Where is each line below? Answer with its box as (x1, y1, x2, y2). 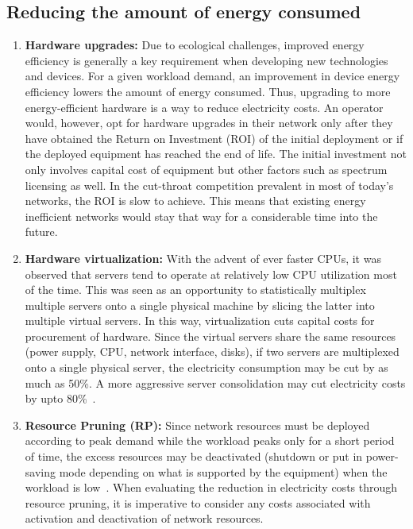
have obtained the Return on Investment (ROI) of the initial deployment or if (25, 129, 403, 146)
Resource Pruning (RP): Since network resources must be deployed (25, 416, 370, 433)
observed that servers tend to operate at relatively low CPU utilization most (25, 265, 397, 282)
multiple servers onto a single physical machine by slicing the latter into (25, 296, 375, 313)
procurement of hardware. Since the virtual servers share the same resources (25, 327, 396, 344)
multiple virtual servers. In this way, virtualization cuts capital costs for (25, 312, 375, 329)
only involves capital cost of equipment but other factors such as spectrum (25, 160, 388, 177)
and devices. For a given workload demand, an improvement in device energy (25, 68, 400, 84)
